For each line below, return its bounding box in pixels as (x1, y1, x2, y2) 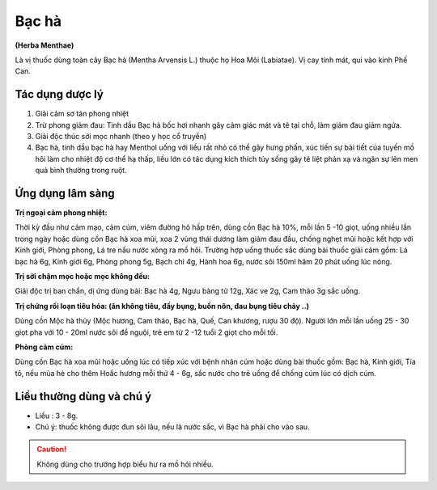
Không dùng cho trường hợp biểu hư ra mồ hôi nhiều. (36, 459, 214, 469)
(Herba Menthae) (15, 40, 74, 50)
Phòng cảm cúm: (15, 342, 74, 352)
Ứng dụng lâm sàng (15, 187, 115, 200)
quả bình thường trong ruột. (35, 166, 127, 175)
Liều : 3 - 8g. (35, 411, 78, 420)
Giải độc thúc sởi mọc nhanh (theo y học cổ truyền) (35, 132, 207, 142)
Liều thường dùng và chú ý (15, 389, 152, 403)
